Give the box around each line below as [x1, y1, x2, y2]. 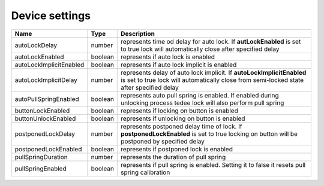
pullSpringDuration [14, 153, 68, 161]
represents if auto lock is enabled [121, 53, 215, 61]
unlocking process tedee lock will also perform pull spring [121, 99, 284, 107]
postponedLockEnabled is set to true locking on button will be [121, 129, 298, 138]
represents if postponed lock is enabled [121, 145, 233, 153]
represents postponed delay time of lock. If [121, 122, 242, 130]
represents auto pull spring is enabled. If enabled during [121, 91, 279, 99]
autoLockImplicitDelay [14, 75, 78, 84]
